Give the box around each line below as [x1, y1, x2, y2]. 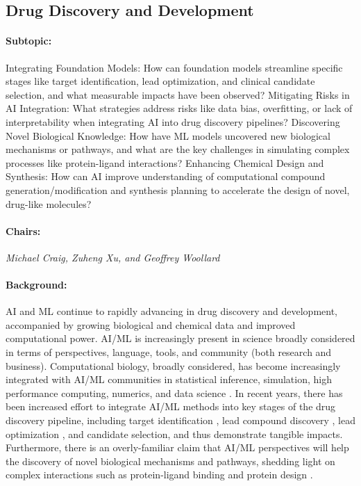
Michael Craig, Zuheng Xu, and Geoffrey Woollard [6, 250, 220, 264]
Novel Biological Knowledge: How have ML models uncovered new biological [6, 128, 330, 143]
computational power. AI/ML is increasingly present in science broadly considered [6, 331, 355, 346]
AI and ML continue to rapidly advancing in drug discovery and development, [6, 304, 337, 318]
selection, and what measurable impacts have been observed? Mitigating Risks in [6, 87, 350, 102]
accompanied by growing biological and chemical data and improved [6, 317, 296, 332]
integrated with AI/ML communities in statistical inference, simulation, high [6, 372, 332, 387]
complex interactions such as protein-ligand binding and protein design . [6, 467, 313, 482]
